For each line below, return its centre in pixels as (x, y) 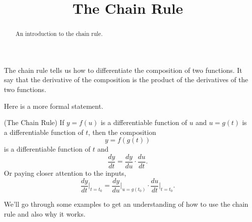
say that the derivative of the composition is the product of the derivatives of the (126, 79)
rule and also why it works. (45, 213)
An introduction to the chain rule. (59, 34)
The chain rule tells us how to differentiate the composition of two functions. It (123, 70)
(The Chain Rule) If (34, 122)
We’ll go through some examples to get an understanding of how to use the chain (126, 204)
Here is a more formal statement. (54, 106)
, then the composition (122, 132)
